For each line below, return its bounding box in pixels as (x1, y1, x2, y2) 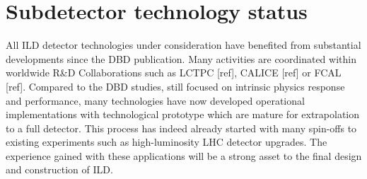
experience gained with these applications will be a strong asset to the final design (6, 148, 362, 163)
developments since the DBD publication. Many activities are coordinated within (6, 51, 356, 66)
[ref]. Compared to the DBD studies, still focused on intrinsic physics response (6, 79, 345, 93)
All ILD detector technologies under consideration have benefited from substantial (6, 37, 361, 52)
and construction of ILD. (6, 162, 113, 177)
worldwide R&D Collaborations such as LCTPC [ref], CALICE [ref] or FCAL (6, 65, 342, 80)
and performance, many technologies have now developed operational (6, 93, 305, 108)
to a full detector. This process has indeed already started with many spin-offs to (6, 120, 357, 135)
